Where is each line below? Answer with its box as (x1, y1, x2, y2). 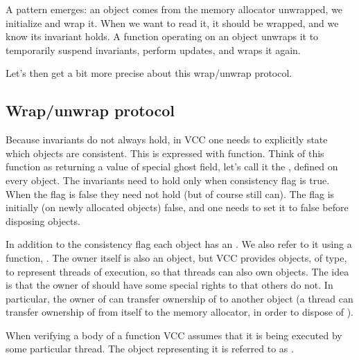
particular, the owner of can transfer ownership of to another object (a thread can (6, 291, 353, 305)
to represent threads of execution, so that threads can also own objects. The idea (6, 264, 349, 278)
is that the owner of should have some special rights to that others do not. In (6, 278, 333, 292)
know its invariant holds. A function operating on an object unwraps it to (6, 29, 319, 44)
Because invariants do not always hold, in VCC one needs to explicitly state (6, 132, 328, 147)
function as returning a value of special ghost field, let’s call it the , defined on (6, 159, 338, 174)
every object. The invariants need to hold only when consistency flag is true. (6, 172, 330, 187)
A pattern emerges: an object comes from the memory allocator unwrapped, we (6, 2, 343, 16)
